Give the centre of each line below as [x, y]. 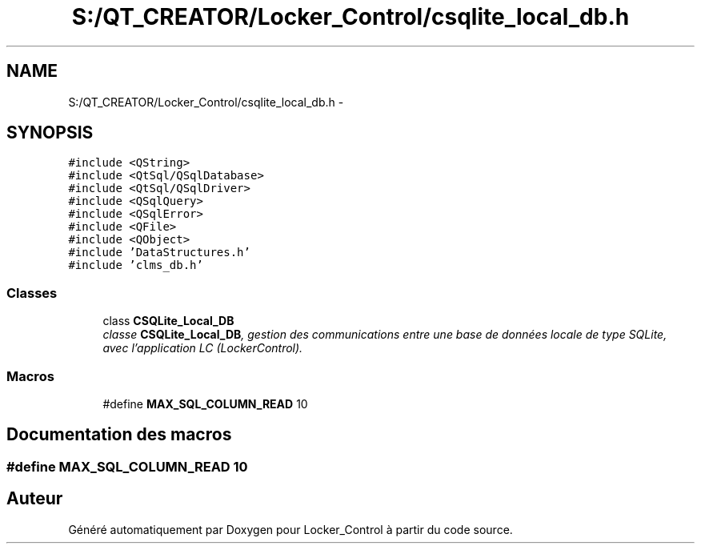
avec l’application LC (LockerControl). [203, 348]
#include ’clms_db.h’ [136, 265]
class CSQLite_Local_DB [168, 321]
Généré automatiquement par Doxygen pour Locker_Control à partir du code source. [290, 529]
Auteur [35, 499]
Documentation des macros [119, 435]
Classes [32, 293]
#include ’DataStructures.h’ [159, 253]
